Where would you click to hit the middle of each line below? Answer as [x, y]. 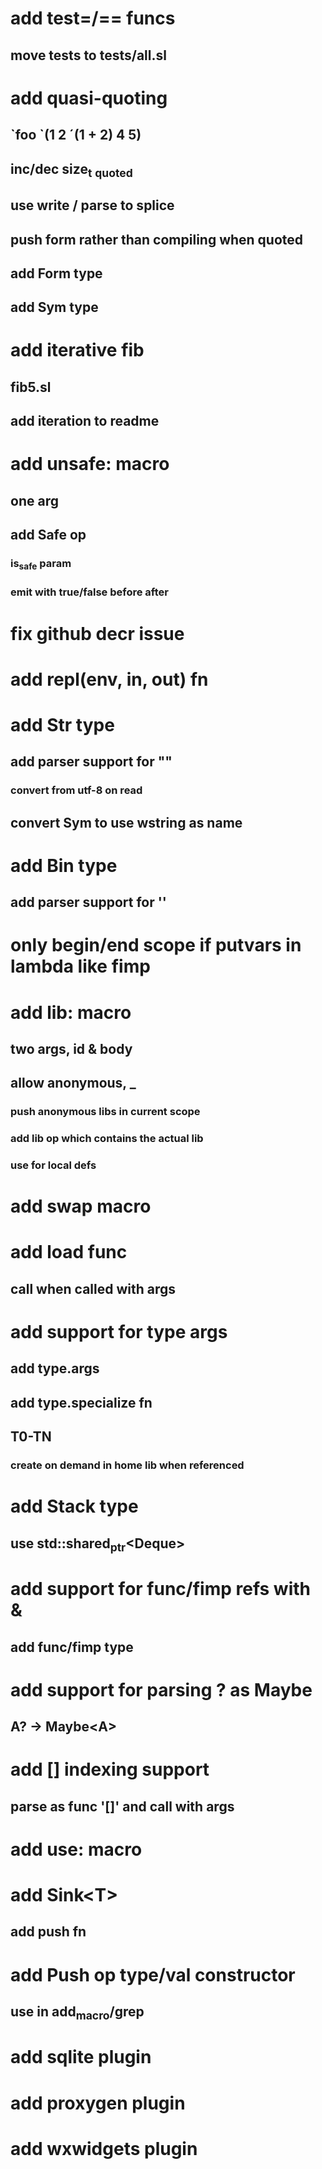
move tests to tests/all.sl [88, 55]
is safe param [41, 564]
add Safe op [48, 535]
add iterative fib [77, 350]
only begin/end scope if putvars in [156, 945]
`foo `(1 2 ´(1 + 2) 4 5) [76, 135]
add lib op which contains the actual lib [107, 1139]
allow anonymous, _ [73, 1083]
